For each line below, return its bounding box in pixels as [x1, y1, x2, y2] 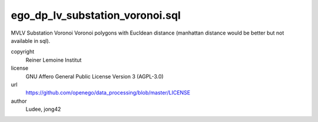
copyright [11, 48, 35, 55]
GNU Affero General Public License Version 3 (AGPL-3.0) [25, 73, 164, 80]
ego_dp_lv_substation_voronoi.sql [11, 9, 181, 22]
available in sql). [11, 37, 51, 44]
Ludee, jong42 [25, 106, 61, 113]
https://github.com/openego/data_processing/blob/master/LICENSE [25, 89, 191, 96]
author [11, 97, 27, 104]
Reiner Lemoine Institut [25, 56, 82, 63]
